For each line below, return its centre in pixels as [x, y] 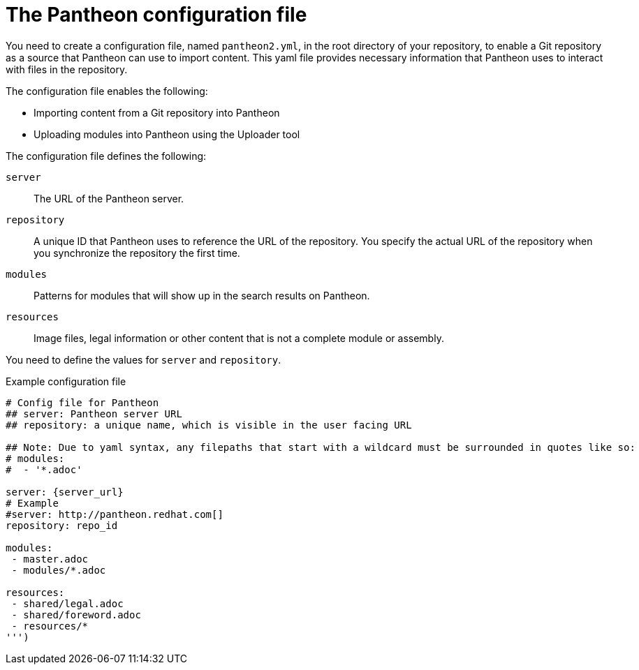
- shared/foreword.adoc [76, 615]
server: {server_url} [65, 492]
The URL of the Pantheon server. [109, 198]
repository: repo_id [62, 525]
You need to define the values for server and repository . [144, 359]
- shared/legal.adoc [67, 603]
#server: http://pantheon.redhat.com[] [115, 514]
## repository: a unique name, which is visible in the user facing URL [209, 425]
